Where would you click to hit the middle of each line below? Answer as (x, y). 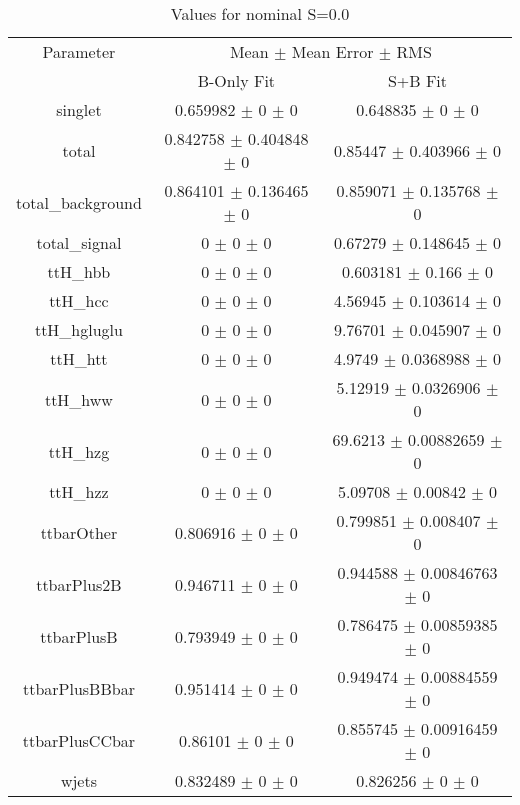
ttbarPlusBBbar (78, 688)
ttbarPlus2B (79, 584)
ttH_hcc (79, 300)
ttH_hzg (79, 451)
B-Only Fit (236, 80)
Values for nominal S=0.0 (260, 13)
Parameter (79, 51)
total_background (79, 202)
